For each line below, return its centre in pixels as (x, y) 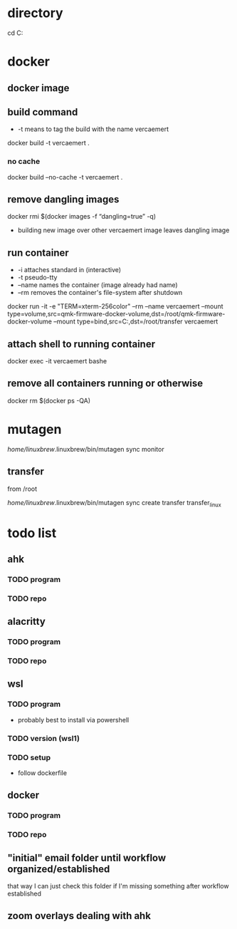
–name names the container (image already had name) (98, 285)
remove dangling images (63, 200)
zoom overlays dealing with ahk (79, 916)
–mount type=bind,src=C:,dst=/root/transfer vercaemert (136, 321)
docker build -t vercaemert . (49, 143)
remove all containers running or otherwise (105, 384)
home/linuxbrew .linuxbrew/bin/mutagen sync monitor (86, 449)
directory (35, 13)
